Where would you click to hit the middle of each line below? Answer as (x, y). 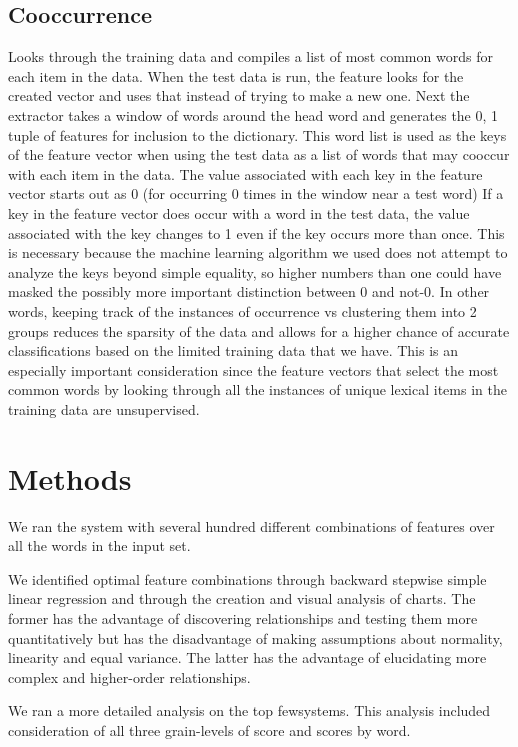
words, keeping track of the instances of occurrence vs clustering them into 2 (242, 310)
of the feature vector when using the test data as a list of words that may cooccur (259, 154)
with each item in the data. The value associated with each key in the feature (245, 173)
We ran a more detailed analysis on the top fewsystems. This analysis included (249, 710)
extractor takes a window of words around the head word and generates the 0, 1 (253, 114)
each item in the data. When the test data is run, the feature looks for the (236, 75)
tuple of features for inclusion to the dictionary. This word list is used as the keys (257, 134)
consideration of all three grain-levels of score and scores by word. (209, 729)
